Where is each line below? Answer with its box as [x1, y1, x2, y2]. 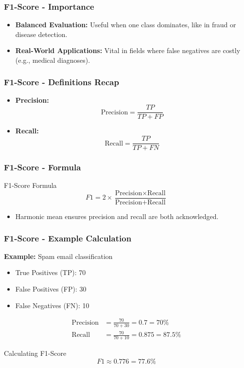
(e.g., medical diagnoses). [15, 55, 90, 65]
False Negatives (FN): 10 [15, 300, 89, 310]
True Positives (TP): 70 [15, 267, 86, 277]
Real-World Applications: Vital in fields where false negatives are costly [15, 45, 241, 55]
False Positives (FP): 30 [15, 284, 87, 294]
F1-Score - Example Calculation [4, 232, 132, 244]
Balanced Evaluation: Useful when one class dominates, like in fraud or [15, 19, 236, 30]
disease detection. [15, 29, 68, 39]
